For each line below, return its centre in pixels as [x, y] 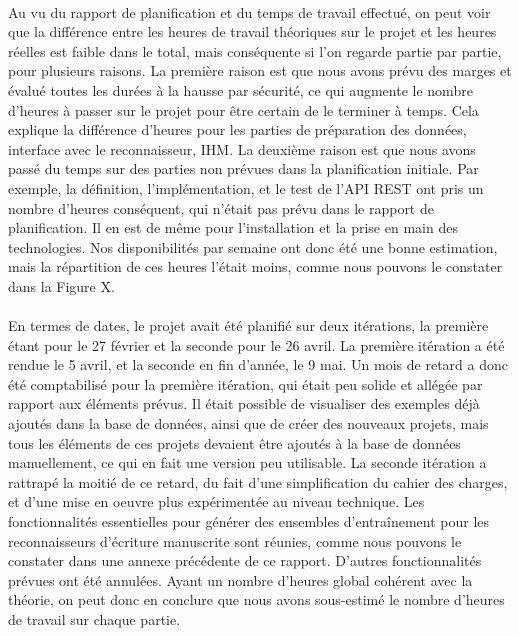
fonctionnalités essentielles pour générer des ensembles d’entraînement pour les [249, 521]
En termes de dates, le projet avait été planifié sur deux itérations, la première [248, 325]
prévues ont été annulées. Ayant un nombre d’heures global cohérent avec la [240, 579]
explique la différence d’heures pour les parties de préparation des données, [237, 129]
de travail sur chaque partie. [94, 619]
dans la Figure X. [61, 285]
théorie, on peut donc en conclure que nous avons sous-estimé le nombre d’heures [256, 599]
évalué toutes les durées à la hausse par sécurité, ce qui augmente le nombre [240, 89]
